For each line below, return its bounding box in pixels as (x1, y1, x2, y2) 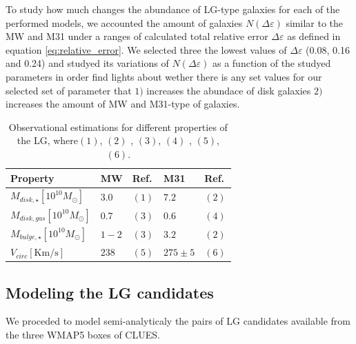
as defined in (287, 29, 341, 43)
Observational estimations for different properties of (8, 119, 228, 134)
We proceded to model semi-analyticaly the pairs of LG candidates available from (6, 314, 350, 328)
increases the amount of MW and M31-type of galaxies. (6, 97, 240, 111)
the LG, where (17, 133, 79, 148)
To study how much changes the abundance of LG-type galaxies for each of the (6, 2, 340, 16)
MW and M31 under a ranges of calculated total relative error (6, 29, 268, 43)
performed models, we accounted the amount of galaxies (6, 15, 243, 30)
